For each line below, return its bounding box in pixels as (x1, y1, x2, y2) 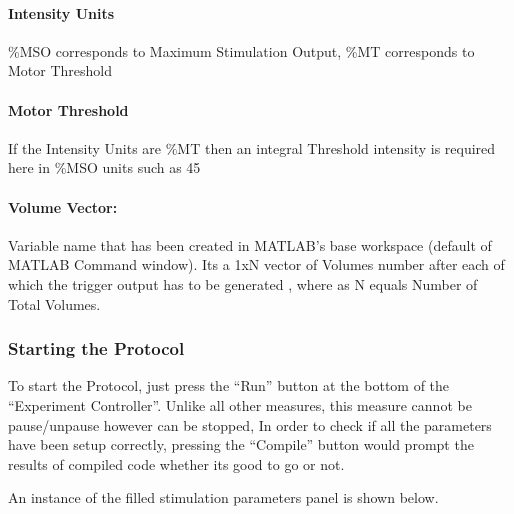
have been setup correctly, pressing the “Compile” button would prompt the (8, 434, 474, 455)
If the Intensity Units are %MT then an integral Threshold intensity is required (8, 137, 496, 158)
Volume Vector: (8, 196, 118, 217)
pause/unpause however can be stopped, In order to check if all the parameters (8, 414, 492, 435)
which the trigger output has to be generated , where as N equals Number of (8, 273, 478, 294)
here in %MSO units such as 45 (8, 157, 201, 178)
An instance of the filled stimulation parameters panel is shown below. (8, 487, 439, 508)
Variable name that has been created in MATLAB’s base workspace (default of (8, 234, 492, 255)
